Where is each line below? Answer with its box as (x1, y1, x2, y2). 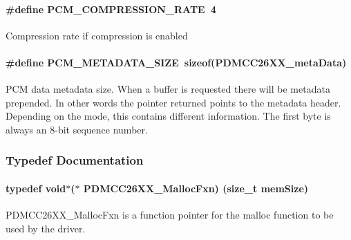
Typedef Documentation (6, 151, 144, 169)
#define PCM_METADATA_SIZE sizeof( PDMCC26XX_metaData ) (6, 55, 347, 69)
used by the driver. (6, 221, 86, 235)
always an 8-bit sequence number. (6, 122, 148, 136)
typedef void (6, 181, 66, 195)
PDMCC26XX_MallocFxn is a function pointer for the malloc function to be (6, 207, 334, 222)
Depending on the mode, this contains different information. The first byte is (6, 109, 331, 123)
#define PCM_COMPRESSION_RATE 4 (6, 1, 216, 16)
